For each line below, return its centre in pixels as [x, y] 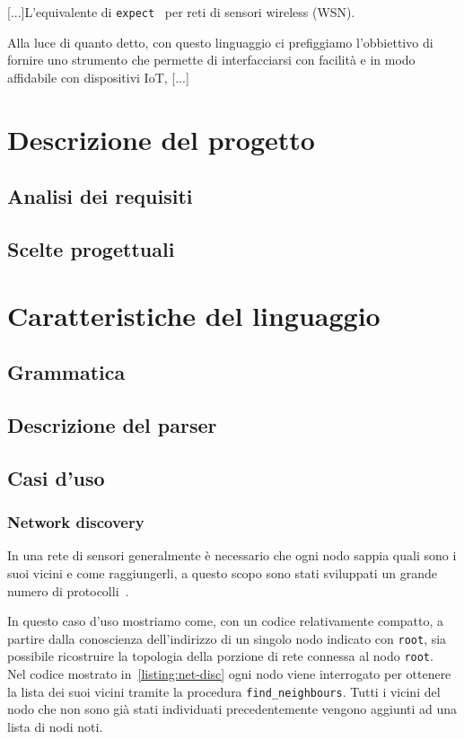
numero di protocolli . [68, 590]
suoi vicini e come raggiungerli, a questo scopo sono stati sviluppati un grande [222, 572]
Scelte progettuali [91, 248]
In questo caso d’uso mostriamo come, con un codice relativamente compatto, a [226, 621]
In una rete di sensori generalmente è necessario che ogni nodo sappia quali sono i [232, 555]
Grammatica [66, 372]
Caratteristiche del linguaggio [194, 315]
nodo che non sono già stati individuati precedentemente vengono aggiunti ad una [232, 709]
